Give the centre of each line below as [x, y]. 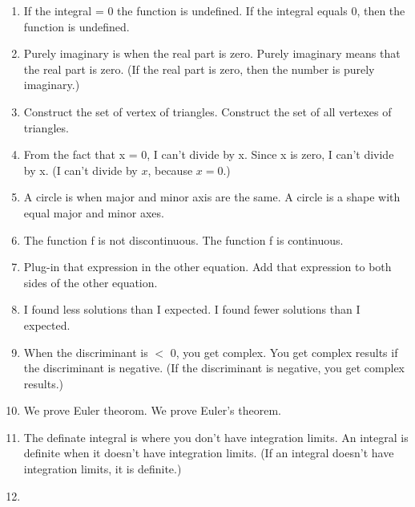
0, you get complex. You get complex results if [284, 352]
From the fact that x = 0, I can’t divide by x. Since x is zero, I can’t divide [209, 154]
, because [170, 170]
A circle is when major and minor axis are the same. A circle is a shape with [212, 197]
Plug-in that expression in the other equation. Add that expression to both [207, 267]
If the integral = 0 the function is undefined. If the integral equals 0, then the [214, 10]
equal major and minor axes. [94, 212]
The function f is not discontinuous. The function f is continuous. [183, 239]
